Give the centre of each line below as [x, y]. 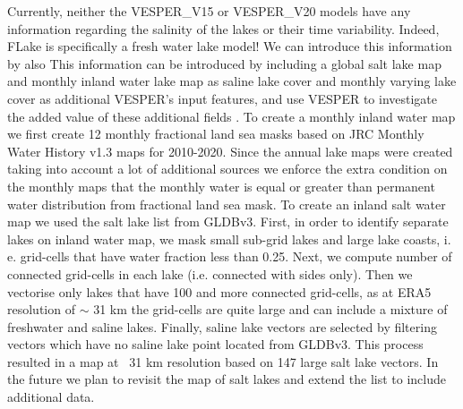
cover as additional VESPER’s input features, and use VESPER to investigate [223, 98]
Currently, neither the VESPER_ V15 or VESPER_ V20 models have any [209, 11]
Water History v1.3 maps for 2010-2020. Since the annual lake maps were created [230, 151]
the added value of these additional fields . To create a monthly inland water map [231, 116]
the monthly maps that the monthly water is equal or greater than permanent [221, 186]
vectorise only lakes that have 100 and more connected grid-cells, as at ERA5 [219, 291]
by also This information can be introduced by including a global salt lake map [224, 63]
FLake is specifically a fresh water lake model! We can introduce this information [230, 46]
